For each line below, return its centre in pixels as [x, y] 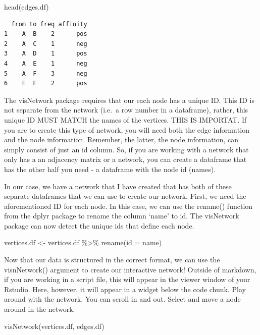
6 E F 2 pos [46, 83]
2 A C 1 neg [46, 44]
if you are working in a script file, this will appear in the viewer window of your [127, 279]
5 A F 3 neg [46, 73]
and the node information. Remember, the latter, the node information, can [121, 139]
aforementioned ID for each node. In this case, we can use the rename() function [128, 206]
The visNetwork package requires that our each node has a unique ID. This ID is [129, 100]
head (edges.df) [27, 7]
